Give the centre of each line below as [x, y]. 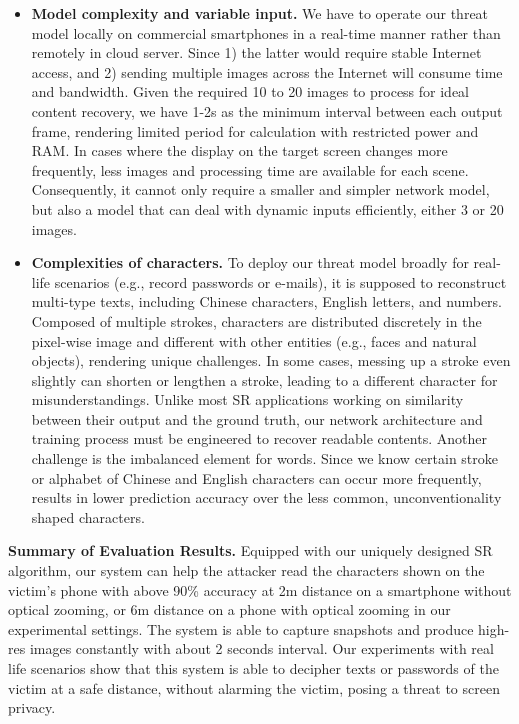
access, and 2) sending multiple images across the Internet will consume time [267, 71]
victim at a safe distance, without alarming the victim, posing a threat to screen [254, 687]
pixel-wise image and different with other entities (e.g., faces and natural [254, 340]
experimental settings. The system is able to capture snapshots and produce [241, 628]
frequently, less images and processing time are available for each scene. [250, 169]
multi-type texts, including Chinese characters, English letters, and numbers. [267, 301]
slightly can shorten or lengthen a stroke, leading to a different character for [264, 379]
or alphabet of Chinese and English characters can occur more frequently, [256, 477]
